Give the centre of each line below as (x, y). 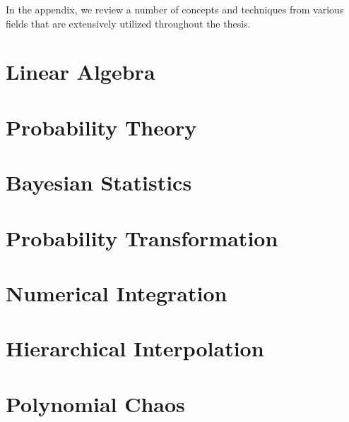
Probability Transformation (142, 237)
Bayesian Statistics (99, 182)
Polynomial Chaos (95, 403)
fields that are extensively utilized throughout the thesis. (128, 23)
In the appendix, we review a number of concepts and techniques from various (175, 9)
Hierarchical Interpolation (135, 348)
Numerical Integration (117, 293)
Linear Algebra (81, 72)
